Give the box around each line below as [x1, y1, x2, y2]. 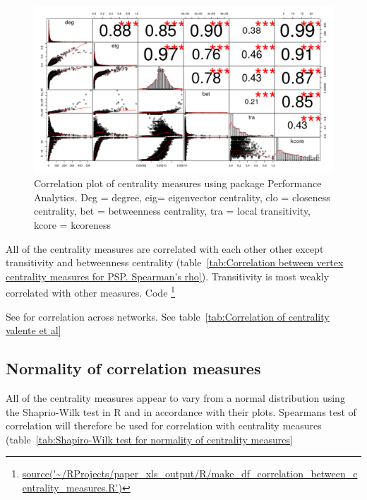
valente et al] [6, 323, 61, 338]
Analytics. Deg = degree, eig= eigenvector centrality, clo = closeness [34, 189, 330, 204]
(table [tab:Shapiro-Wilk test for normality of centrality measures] [6, 431, 293, 446]
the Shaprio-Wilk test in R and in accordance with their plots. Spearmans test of [6, 404, 356, 419]
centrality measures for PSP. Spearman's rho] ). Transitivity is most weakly [6, 268, 330, 283]
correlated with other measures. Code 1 [6, 283, 175, 300]
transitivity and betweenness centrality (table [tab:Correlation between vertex [6, 255, 344, 270]
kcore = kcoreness [34, 218, 112, 232]
